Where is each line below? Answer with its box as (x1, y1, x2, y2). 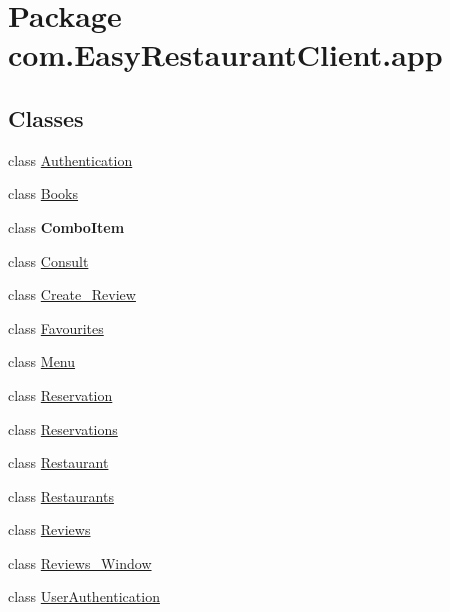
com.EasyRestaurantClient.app (8, 34, 443, 75)
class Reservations (8, 418, 118, 439)
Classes (8, 102, 84, 133)
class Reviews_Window (8, 552, 152, 573)
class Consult (8, 250, 89, 271)
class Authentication (8, 149, 133, 170)
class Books (8, 183, 79, 204)
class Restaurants (8, 485, 114, 506)
